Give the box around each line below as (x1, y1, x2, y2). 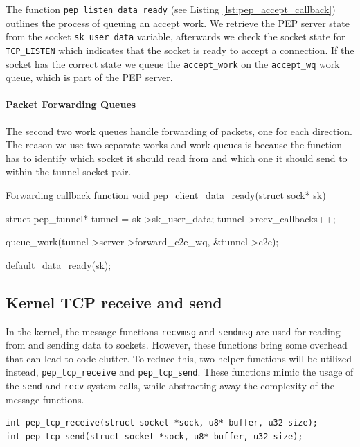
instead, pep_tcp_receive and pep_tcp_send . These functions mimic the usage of (6, 365, 354, 379)
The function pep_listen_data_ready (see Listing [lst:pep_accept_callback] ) (6, 2, 336, 16)
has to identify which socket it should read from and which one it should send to (6, 150, 348, 165)
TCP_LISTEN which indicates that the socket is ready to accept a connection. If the (6, 42, 354, 57)
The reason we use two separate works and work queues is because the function (6, 137, 342, 152)
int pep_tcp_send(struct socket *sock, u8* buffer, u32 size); (6, 431, 303, 441)
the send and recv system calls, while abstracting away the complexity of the (6, 378, 334, 393)
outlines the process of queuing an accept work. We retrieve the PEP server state (6, 15, 350, 30)
